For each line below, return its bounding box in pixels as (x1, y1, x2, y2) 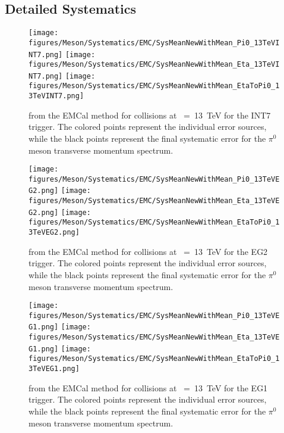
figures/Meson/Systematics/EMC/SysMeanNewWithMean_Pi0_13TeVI (29, 38, 280, 47)
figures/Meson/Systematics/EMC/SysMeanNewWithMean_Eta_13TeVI (29, 60, 280, 69)
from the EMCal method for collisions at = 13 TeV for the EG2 (29, 245, 268, 257)
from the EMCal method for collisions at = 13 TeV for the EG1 (29, 381, 268, 394)
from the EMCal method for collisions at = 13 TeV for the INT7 (29, 108, 271, 121)
